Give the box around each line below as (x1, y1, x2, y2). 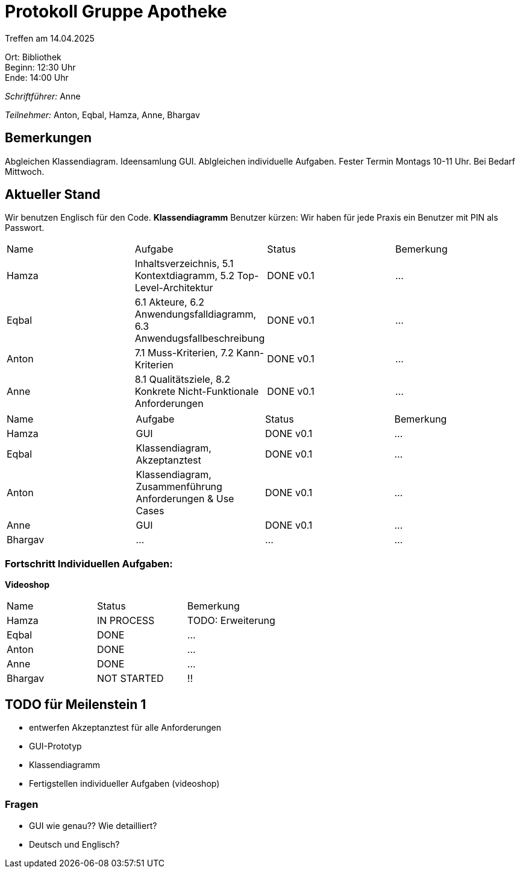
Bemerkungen (5, 130, 92, 146)
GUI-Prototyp (29, 741, 82, 752)
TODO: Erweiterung (187, 614, 275, 627)
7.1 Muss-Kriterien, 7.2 (134, 347, 234, 359)
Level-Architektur (134, 282, 213, 294)
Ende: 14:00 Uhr (5, 72, 69, 83)
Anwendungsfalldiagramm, (134, 308, 257, 321)
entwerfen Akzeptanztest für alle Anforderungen (29, 722, 221, 733)
